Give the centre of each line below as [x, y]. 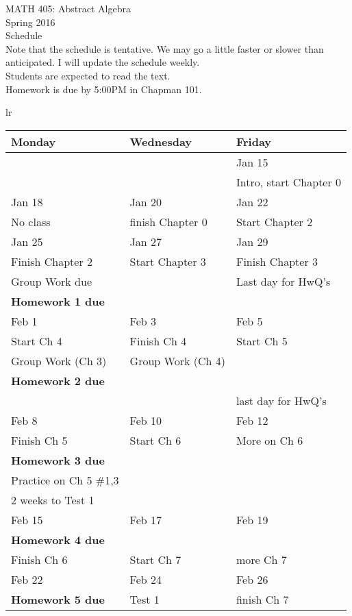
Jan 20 [146, 201]
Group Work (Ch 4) [177, 360]
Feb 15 [27, 519]
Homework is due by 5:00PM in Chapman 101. [104, 89]
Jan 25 [27, 241]
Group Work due [52, 281]
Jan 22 [252, 201]
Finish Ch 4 [158, 341]
